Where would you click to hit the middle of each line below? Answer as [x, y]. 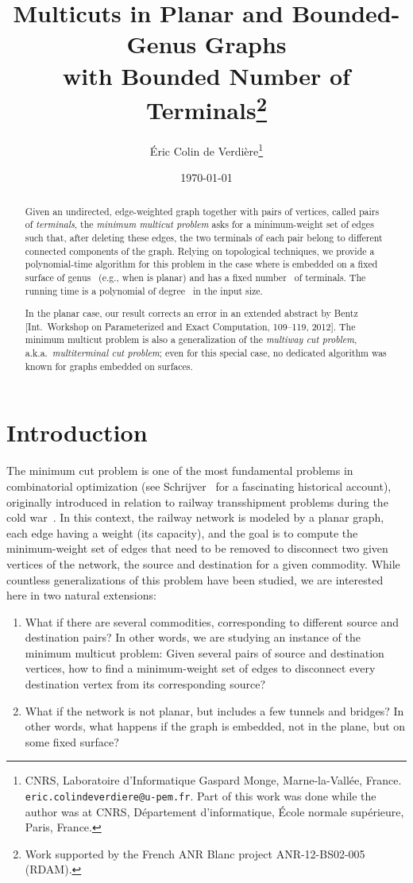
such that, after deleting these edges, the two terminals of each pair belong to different [204, 237]
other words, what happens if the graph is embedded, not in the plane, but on [215, 726]
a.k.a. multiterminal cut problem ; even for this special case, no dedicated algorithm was [206, 353]
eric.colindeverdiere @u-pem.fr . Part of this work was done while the [201, 796]
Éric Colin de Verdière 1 [206, 150]
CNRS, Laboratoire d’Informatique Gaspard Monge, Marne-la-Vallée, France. [213, 780]
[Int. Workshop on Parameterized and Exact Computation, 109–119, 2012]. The [190, 326]
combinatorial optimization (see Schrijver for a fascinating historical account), [199, 486]
